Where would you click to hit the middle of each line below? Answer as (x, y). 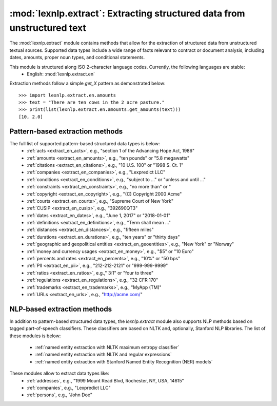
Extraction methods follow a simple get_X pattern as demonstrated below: (87, 83)
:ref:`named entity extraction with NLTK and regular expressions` (103, 355)
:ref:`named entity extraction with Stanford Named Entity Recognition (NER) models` (124, 361)
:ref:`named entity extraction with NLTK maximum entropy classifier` (107, 347)
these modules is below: (35, 336)
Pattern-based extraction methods (66, 131)
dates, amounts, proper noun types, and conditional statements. (77, 57)
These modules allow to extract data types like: (60, 373)
